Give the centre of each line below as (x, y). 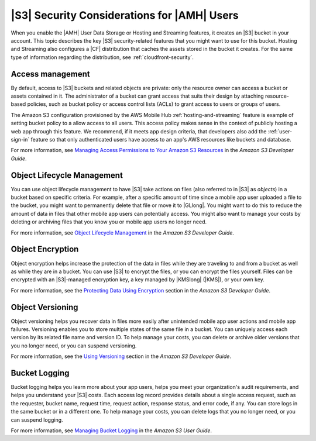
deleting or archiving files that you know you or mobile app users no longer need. (109, 222)
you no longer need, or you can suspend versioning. (74, 346)
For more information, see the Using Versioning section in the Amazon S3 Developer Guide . (121, 356)
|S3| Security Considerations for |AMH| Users (125, 15)
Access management (50, 74)
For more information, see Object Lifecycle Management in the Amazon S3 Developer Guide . (122, 232)
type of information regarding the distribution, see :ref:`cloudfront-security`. (102, 57)
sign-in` (20, 139)
